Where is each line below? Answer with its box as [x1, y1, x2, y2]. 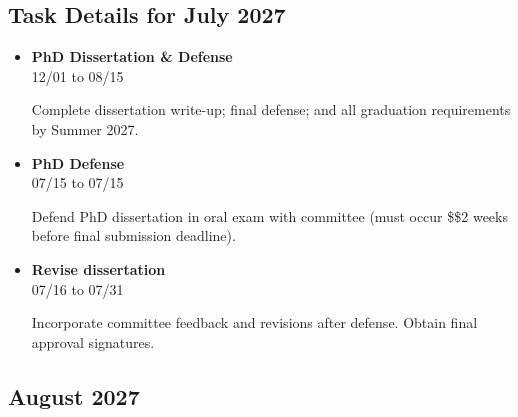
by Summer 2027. [31, 118, 139, 139]
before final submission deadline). [31, 225, 236, 246]
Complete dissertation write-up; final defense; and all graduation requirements [31, 99, 511, 120]
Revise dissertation [31, 258, 166, 279]
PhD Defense [31, 152, 125, 173]
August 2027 [8, 380, 140, 411]
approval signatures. [31, 331, 155, 352]
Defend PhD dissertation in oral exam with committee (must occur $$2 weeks [31, 205, 508, 226]
